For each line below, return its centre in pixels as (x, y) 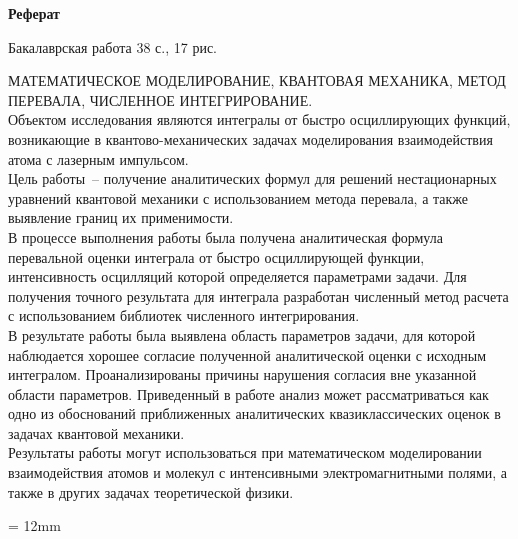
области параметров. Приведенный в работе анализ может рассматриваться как (248, 393)
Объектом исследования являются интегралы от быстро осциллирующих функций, (259, 119)
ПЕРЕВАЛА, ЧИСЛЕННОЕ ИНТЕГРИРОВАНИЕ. (160, 99)
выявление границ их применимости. (121, 217)
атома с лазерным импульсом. (98, 158)
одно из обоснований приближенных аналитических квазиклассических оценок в (254, 413)
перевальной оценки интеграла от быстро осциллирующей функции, (216, 256)
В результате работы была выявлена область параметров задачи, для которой (242, 334)
